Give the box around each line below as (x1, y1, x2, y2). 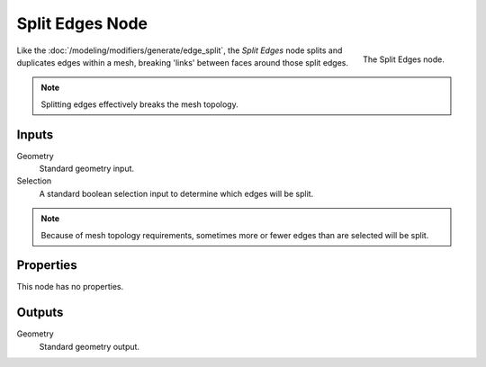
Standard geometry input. (39, 163, 135, 175)
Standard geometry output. (39, 341, 139, 352)
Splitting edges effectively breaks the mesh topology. (40, 99, 238, 110)
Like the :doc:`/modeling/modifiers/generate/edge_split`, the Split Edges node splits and (16, 45, 343, 56)
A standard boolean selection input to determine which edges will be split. (39, 188, 314, 199)
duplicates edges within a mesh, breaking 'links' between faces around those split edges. (16, 57, 349, 67)
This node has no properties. (16, 282, 124, 292)
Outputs (16, 305, 64, 320)
